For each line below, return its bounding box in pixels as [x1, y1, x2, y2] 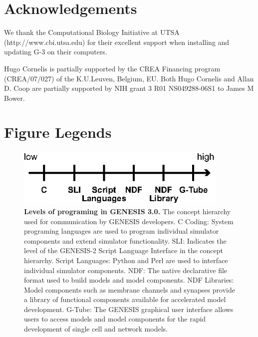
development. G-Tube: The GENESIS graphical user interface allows [24, 304, 234, 314]
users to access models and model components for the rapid [24, 314, 206, 324]
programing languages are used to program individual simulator [24, 226, 219, 236]
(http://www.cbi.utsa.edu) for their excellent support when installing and [4, 36, 230, 47]
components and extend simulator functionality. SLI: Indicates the [24, 235, 227, 246]
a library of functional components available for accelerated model [24, 294, 226, 305]
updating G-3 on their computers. [4, 46, 107, 57]
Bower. [4, 92, 25, 103]
